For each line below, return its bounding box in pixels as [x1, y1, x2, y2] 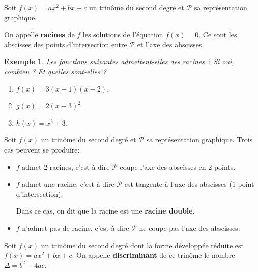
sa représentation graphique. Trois [146, 134, 253, 145]
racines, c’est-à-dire [49, 161, 110, 172]
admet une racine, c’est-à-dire [22, 178, 114, 189]
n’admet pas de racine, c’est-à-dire [22, 222, 129, 233]
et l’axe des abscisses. [137, 39, 204, 49]
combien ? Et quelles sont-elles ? [4, 66, 106, 76]
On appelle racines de [4, 29, 75, 40]
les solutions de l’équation [82, 29, 163, 40]
